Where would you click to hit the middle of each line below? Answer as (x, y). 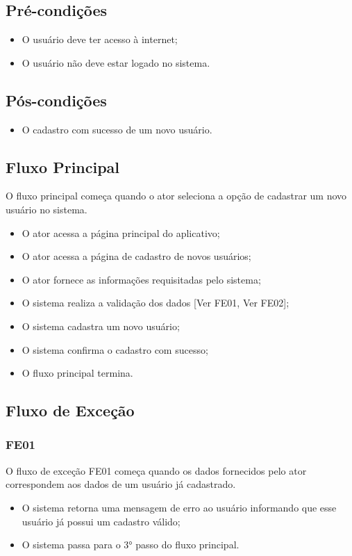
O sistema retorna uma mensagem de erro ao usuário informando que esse (179, 507)
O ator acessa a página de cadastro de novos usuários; (136, 256)
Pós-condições (56, 100)
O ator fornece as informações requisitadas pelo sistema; (141, 279)
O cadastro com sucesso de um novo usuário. (117, 129)
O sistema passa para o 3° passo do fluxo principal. (131, 545)
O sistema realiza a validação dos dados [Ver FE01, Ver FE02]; (156, 303)
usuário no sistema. (47, 209)
